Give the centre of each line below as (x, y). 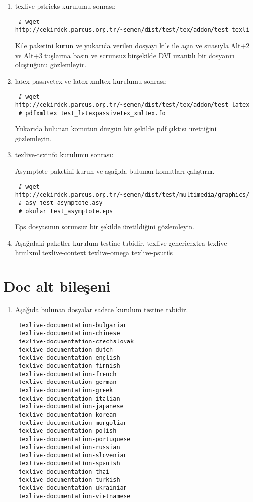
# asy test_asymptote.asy (60, 203)
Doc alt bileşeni (57, 286)
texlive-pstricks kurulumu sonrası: (65, 6)
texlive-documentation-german (67, 382)
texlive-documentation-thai (64, 472)
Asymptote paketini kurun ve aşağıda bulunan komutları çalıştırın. (115, 171)
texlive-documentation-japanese (71, 407)
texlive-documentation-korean (67, 414)
